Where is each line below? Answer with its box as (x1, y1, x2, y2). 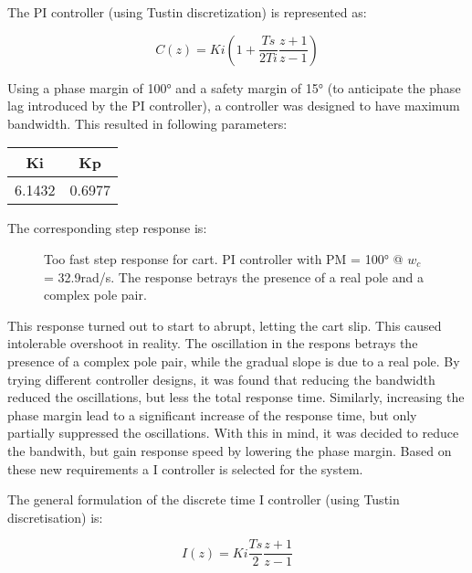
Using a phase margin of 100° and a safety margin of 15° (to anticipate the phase (7, 78, 461, 97)
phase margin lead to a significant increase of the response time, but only (7, 405, 417, 424)
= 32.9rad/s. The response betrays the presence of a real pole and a (44, 267, 424, 286)
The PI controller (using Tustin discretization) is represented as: (7, 3, 367, 21)
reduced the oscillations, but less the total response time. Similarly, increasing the (7, 387, 465, 407)
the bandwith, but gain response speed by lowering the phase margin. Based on (7, 440, 452, 460)
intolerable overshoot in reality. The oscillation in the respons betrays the (7, 334, 418, 353)
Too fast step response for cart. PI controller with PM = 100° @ (44, 249, 404, 268)
